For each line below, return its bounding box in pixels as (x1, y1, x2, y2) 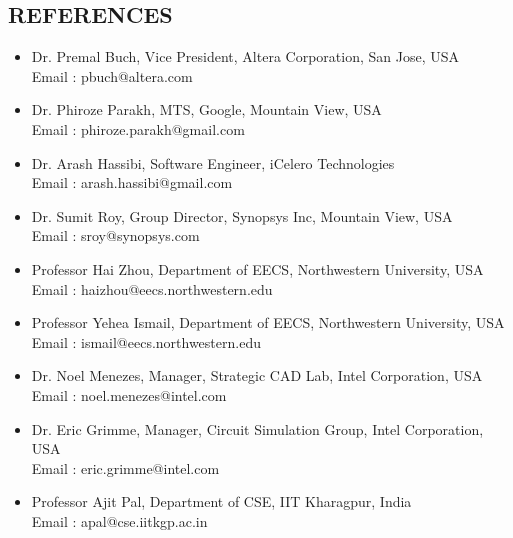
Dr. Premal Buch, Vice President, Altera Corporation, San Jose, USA (31, 46, 460, 67)
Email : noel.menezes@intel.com (31, 384, 227, 405)
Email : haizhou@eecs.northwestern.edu (31, 278, 273, 299)
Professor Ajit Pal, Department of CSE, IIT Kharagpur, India (31, 491, 412, 512)
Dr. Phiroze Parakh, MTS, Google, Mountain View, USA (31, 99, 382, 120)
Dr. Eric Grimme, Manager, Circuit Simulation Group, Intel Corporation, (31, 418, 484, 439)
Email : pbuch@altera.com (31, 65, 193, 86)
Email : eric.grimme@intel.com (31, 457, 220, 478)
